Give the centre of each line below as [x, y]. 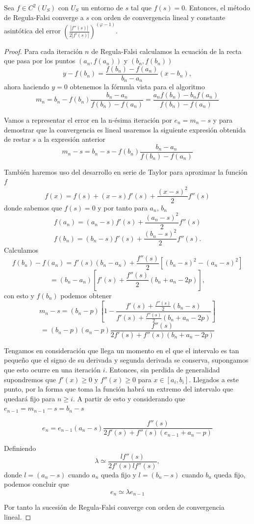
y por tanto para [123, 207]
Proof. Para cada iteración [43, 51]
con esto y [19, 295]
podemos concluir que [37, 484]
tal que [141, 7]
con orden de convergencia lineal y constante [158, 17]
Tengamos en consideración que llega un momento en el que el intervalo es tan [122, 350]
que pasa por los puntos [40, 61]
